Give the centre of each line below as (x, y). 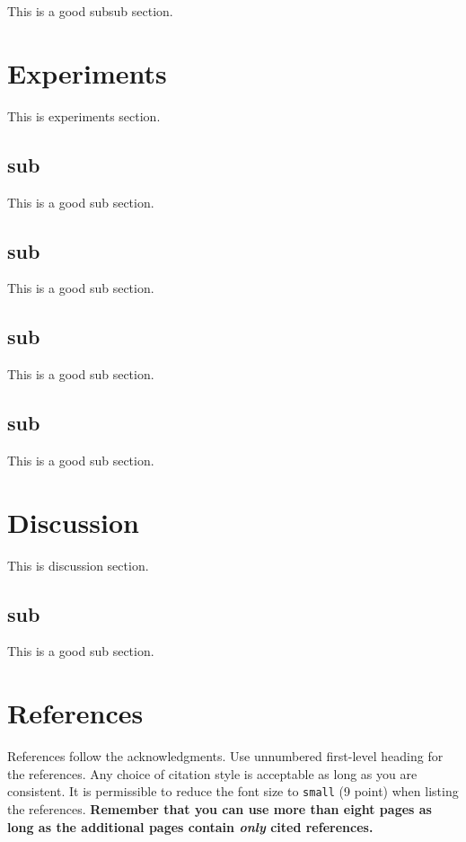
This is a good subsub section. (90, 11)
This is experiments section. (84, 115)
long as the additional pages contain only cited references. (190, 826)
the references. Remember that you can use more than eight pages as (220, 808)
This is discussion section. (78, 565)
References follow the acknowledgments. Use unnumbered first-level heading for (225, 756)
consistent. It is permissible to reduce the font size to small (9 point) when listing (233, 791)
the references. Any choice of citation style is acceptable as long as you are (212, 773)
